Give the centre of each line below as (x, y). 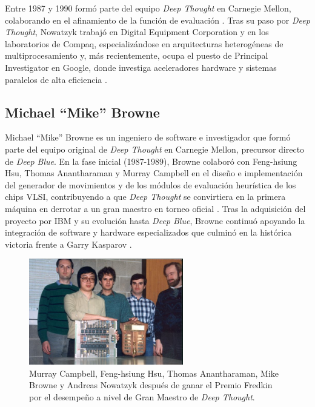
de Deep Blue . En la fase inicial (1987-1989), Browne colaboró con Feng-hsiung (151, 161)
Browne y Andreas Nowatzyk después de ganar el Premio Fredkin (151, 385)
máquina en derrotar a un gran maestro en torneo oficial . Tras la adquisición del (155, 208)
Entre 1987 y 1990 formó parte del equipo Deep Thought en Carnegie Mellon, (148, 8)
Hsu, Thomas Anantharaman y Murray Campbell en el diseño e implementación (154, 173)
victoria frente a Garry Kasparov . (68, 244)
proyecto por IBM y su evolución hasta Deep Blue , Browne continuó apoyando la (155, 220)
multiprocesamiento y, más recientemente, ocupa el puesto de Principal (137, 55)
